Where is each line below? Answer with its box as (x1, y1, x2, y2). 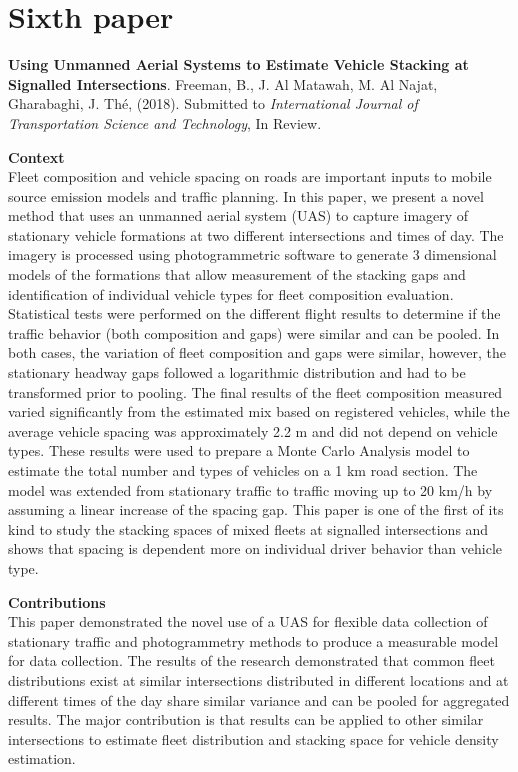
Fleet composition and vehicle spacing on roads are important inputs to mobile (8, 166, 492, 187)
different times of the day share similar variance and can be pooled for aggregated (8, 689, 510, 710)
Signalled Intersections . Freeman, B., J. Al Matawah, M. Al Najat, (8, 73, 438, 94)
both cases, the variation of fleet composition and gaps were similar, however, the (8, 342, 506, 363)
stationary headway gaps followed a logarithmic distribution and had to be (8, 362, 466, 383)
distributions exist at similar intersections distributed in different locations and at (8, 669, 509, 690)
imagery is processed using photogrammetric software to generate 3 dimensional (8, 244, 497, 265)
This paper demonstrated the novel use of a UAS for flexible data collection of (8, 611, 488, 632)
